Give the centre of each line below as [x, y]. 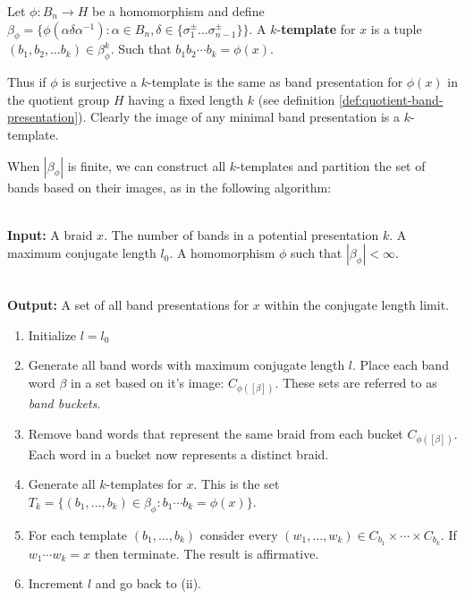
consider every [239, 534]
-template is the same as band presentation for [275, 82]
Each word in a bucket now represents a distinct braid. [178, 454]
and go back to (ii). [148, 583]
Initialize [52, 334]
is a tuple [396, 28]
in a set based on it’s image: [148, 382]
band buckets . [64, 402]
